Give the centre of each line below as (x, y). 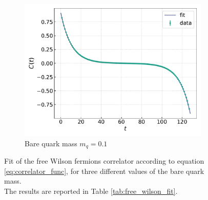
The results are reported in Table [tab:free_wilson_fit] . (91, 191)
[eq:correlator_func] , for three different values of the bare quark (104, 171)
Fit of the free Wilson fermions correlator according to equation (104, 161)
